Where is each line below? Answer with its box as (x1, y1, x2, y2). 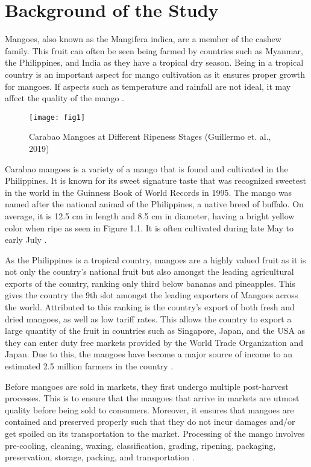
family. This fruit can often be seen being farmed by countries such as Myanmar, (5, 44, 303, 57)
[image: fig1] (29, 113, 86, 122)
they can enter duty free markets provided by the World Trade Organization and (5, 336, 304, 348)
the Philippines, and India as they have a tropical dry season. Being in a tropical (5, 56, 304, 69)
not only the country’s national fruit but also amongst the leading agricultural (5, 265, 294, 278)
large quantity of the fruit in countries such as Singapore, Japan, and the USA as (5, 324, 306, 337)
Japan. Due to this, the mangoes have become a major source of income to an (5, 348, 293, 360)
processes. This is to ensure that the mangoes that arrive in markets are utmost (5, 392, 300, 404)
